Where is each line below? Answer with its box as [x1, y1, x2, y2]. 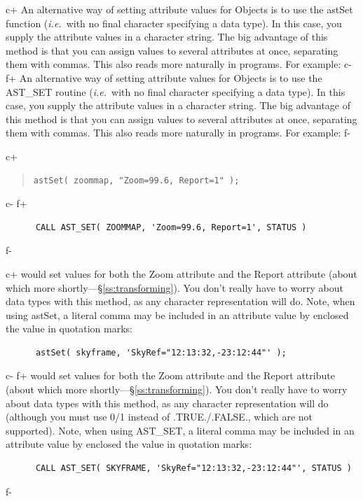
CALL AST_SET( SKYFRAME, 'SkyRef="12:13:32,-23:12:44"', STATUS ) [35, 463, 352, 474]
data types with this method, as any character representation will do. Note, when [6, 294, 355, 309]
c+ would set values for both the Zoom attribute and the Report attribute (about [6, 266, 357, 281]
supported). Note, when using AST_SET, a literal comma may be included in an [6, 423, 355, 437]
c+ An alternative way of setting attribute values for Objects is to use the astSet [6, 2, 353, 16]
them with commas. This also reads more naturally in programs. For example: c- [6, 57, 352, 71]
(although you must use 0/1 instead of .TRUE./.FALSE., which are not [6, 409, 313, 424]
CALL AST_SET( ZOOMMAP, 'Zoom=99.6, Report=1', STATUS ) [35, 222, 307, 232]
